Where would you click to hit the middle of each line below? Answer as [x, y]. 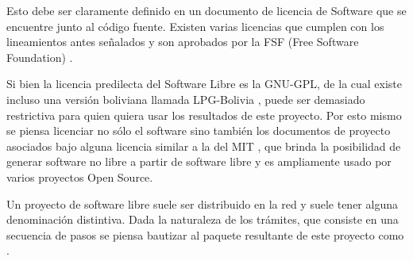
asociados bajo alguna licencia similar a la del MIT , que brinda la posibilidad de [204, 146]
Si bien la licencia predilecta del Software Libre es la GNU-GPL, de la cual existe [205, 84]
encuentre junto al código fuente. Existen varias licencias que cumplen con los [195, 26]
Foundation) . [40, 57]
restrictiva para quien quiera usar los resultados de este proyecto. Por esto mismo [204, 115]
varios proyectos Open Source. [80, 177]
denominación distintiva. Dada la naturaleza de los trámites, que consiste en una [203, 219]
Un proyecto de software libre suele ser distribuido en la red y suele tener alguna [202, 203]
